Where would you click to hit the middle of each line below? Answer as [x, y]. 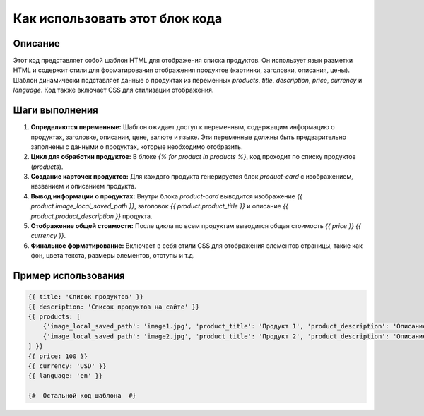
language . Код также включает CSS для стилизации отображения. [113, 90]
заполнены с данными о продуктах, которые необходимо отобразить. [137, 147]
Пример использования [69, 276]
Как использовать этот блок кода [118, 18]
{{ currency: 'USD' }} [67, 366]
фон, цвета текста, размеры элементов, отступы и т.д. [113, 256]
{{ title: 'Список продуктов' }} [86, 297]
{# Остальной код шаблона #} [82, 396]
